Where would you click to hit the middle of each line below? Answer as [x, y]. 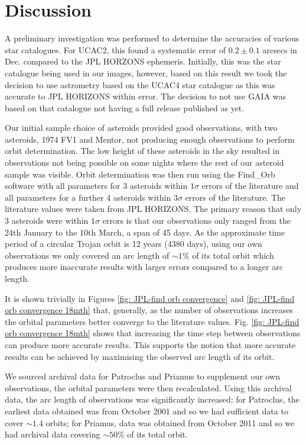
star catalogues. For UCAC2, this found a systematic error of [115, 49]
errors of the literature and [250, 186]
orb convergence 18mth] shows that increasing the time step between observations [153, 333]
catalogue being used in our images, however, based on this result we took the [146, 73]
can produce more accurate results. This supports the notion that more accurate [150, 344]
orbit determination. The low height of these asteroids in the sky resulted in [142, 151]
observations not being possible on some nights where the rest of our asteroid [144, 163]
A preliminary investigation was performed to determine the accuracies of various [152, 38]
